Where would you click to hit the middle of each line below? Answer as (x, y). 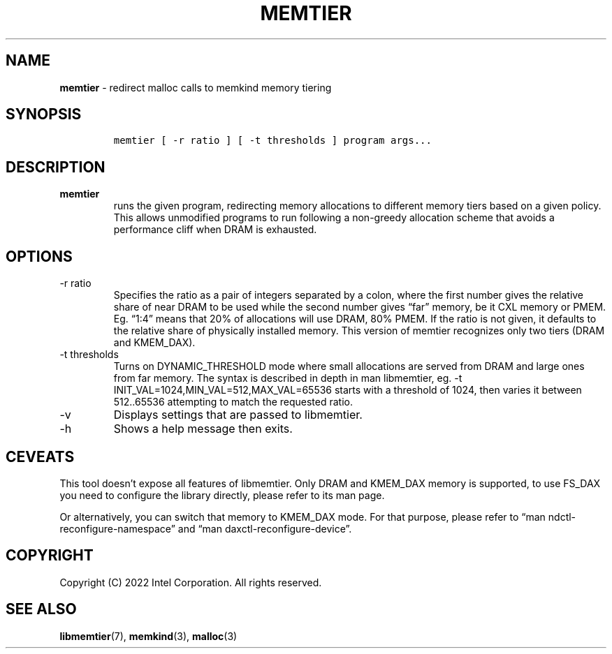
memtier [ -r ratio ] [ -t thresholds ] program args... (272, 141)
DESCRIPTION (56, 167)
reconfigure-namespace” (117, 528)
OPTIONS (39, 256)
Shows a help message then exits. (203, 429)
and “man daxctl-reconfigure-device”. (265, 528)
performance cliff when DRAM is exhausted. (215, 230)
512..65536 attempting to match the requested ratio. (233, 402)
